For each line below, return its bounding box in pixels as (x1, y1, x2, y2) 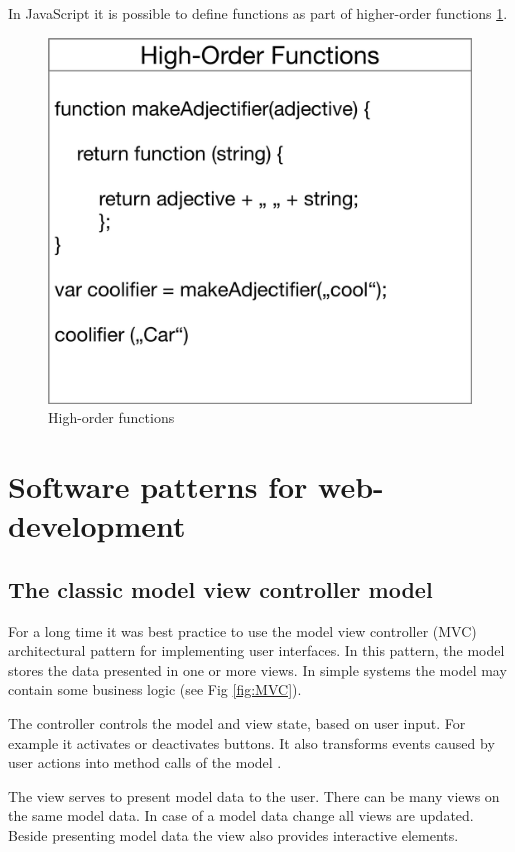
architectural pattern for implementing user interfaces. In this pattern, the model (8, 640, 505, 661)
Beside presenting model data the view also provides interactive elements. (8, 824, 459, 845)
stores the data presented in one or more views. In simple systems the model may (8, 659, 507, 680)
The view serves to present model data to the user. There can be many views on (8, 785, 500, 806)
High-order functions (48, 407, 175, 428)
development (8, 505, 186, 546)
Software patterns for (8, 466, 308, 506)
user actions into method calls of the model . (8, 752, 282, 773)
